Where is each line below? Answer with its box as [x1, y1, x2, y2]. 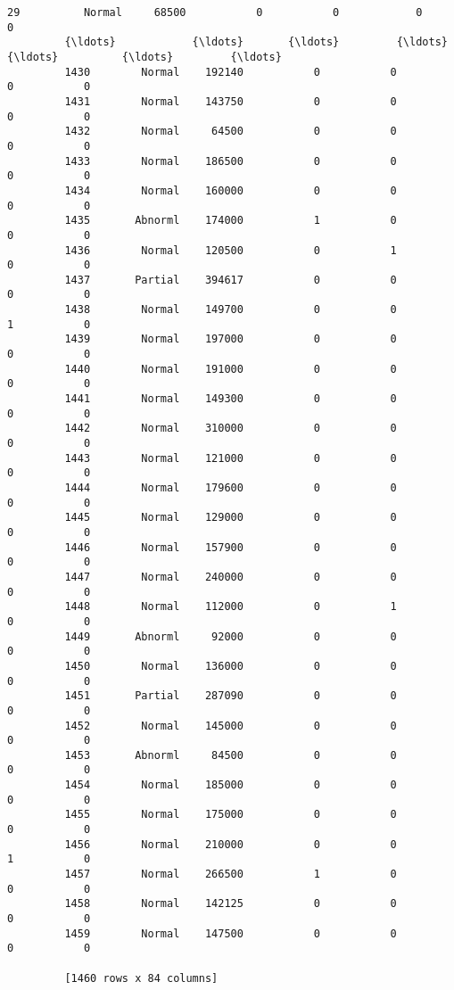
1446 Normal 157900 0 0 [64, 540, 397, 554]
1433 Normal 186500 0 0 [64, 154, 397, 168]
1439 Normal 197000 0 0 [64, 333, 397, 346]
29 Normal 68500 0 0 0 [7, 6, 423, 19]
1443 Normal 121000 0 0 [64, 451, 397, 465]
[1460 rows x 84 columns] [64, 971, 219, 985]
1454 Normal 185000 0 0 [64, 779, 397, 792]
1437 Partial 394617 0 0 [64, 273, 397, 286]
